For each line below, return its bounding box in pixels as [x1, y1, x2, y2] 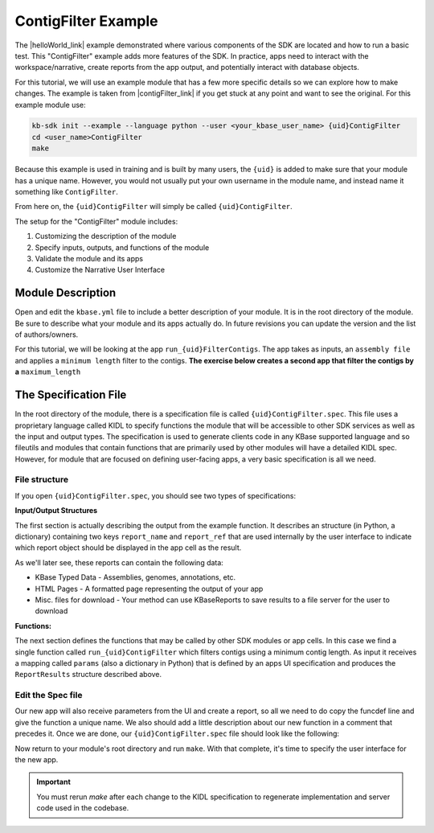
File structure [14, 474, 68, 486]
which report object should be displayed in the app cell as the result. [14, 543, 242, 552]
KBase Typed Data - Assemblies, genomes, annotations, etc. [35, 572, 236, 582]
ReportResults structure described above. [14, 670, 162, 679]
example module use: [14, 100, 86, 109]
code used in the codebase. [36, 803, 129, 813]
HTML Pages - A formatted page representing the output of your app [35, 584, 264, 593]
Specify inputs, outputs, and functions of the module [35, 242, 210, 252]
